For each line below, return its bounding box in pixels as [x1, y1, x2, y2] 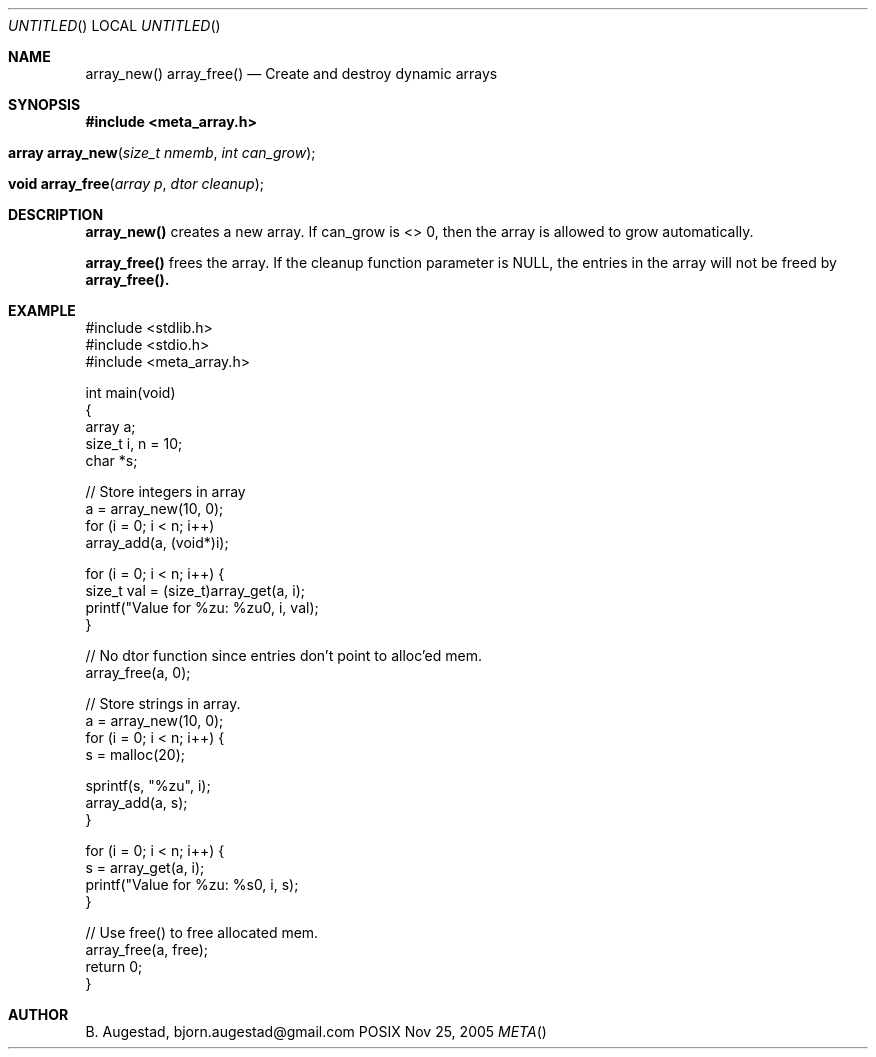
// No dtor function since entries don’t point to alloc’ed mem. [85, 647, 482, 664]
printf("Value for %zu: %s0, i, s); [85, 876, 299, 893]
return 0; [85, 958, 143, 975]
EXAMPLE [8, 302, 76, 319]
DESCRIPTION [8, 206, 104, 223]
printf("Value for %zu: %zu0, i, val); [85, 599, 319, 616]
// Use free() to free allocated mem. [85, 924, 319, 941]
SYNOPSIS [8, 96, 81, 113]
